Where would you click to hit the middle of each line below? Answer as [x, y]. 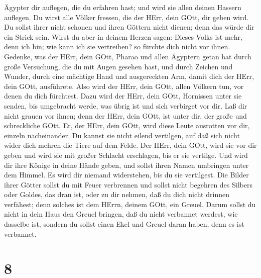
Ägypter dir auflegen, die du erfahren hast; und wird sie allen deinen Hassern [123, 7]
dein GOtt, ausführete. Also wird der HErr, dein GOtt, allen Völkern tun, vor [124, 86]
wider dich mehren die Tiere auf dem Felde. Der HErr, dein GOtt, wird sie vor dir [130, 145]
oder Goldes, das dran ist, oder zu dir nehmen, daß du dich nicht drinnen [117, 194]
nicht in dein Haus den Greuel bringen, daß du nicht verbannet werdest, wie [121, 214]
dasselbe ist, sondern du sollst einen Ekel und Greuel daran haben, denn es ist [124, 224]
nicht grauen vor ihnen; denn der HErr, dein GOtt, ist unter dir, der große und [125, 115]
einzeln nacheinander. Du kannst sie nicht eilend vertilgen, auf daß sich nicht [122, 135]
